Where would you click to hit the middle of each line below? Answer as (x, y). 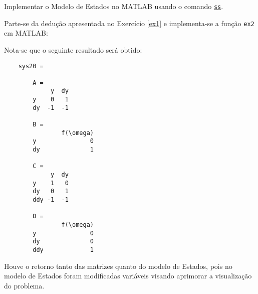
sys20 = (31, 66)
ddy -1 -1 (51, 200)
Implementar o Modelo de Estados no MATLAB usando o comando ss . (114, 6)
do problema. (24, 285)
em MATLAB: (26, 33)
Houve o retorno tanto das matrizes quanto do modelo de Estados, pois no (118, 266)
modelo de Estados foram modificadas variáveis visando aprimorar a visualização (128, 276)
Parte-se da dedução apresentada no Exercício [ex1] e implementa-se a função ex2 (129, 23)
